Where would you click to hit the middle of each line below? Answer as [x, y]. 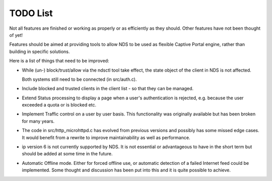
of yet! [16, 35]
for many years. [38, 121]
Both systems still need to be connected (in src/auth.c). [79, 79]
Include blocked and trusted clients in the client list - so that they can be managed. [108, 89]
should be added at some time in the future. [67, 154]
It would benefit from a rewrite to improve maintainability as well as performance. [106, 137]
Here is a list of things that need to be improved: [59, 61]
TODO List [31, 13]
